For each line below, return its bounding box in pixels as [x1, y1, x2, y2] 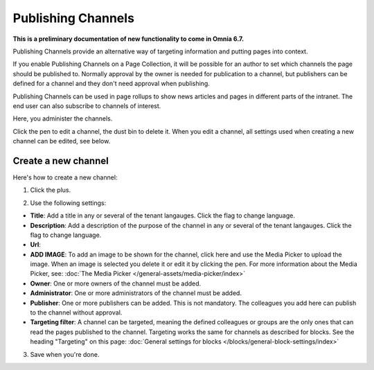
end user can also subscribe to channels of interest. [12, 101, 161, 110]
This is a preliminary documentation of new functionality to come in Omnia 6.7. [12, 35, 244, 43]
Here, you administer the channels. [12, 114, 113, 123]
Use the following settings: [30, 198, 107, 207]
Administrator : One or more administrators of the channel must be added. [30, 289, 242, 297]
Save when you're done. [30, 350, 100, 358]
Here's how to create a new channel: [12, 173, 118, 182]
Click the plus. [30, 186, 71, 194]
